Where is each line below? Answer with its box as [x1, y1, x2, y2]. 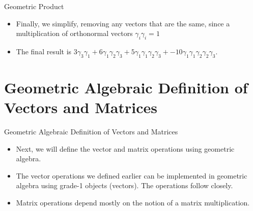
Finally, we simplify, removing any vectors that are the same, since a [16, 18, 230, 28]
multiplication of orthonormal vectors [16, 28, 133, 39]
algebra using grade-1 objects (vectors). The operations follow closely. [16, 180, 233, 191]
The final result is [16, 46, 72, 56]
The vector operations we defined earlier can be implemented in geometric [16, 170, 247, 181]
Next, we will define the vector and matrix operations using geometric [16, 143, 235, 154]
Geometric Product [4, 1, 64, 11]
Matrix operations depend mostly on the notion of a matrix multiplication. [16, 197, 250, 208]
